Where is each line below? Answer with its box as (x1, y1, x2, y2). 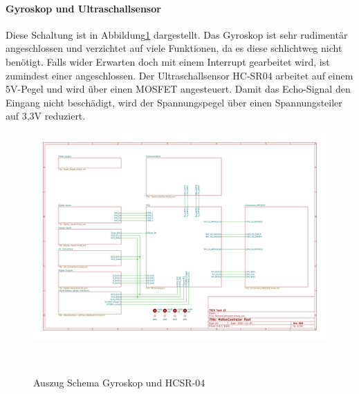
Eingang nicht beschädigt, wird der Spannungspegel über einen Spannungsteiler (6, 95, 342, 109)
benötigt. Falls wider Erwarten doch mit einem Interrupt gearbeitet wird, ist (6, 54, 330, 68)
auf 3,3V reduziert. (6, 109, 86, 123)
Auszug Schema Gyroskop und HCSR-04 (33, 375, 205, 389)
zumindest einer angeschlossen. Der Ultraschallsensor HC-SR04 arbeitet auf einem (6, 68, 353, 82)
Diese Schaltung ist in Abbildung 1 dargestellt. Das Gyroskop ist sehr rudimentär (6, 27, 348, 41)
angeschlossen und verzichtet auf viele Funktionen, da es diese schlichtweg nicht (6, 41, 342, 55)
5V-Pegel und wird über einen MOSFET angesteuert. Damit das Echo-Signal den (6, 82, 351, 96)
